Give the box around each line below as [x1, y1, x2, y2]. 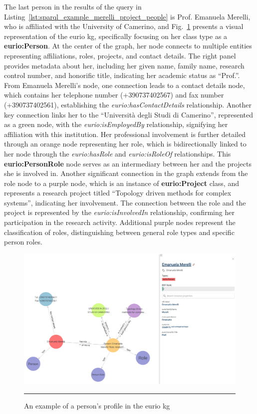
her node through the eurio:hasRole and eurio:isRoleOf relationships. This [4, 148, 231, 158]
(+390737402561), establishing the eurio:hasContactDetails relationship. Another [4, 99, 252, 109]
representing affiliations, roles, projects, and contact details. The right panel [4, 50, 236, 60]
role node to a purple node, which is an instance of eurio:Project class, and [4, 177, 239, 188]
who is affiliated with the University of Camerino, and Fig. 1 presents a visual [4, 21, 244, 31]
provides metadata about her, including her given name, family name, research [4, 60, 245, 70]
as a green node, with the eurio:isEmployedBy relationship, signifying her [4, 119, 228, 129]
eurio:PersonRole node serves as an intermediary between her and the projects [4, 158, 252, 168]
